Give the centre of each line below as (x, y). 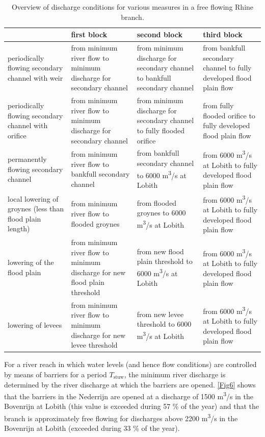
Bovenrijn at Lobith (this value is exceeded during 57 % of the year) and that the (131, 406)
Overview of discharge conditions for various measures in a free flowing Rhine (132, 7)
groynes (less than (36, 209)
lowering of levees (35, 325)
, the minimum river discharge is (175, 374)
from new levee (160, 314)
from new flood (160, 251)
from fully (218, 105)
